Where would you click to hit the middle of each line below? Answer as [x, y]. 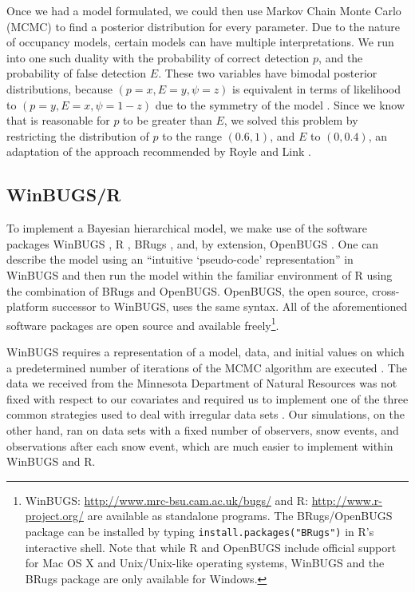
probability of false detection [77, 73]
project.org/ [55, 516]
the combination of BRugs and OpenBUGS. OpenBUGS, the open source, [188, 290]
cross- [386, 290]
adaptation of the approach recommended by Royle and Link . [159, 151]
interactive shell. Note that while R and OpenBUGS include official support [211, 547]
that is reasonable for [58, 120]
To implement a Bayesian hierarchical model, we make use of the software [187, 228]
